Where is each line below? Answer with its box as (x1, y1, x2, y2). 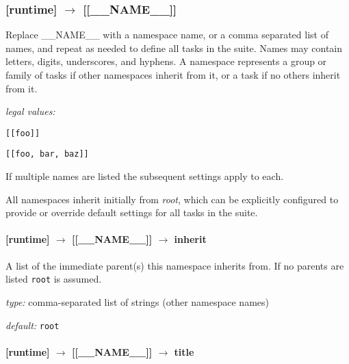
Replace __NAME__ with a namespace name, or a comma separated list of (5, 27, 328, 42)
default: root (5, 317, 60, 332)
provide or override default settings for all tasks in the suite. (5, 205, 258, 220)
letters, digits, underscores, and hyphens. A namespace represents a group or (5, 54, 327, 68)
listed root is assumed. (5, 272, 102, 286)
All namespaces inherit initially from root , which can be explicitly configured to (5, 192, 339, 206)
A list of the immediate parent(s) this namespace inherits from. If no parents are (5, 258, 344, 272)
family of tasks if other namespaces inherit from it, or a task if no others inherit (5, 68, 341, 81)
